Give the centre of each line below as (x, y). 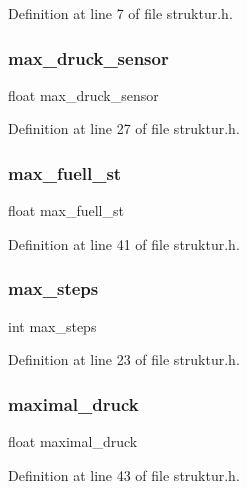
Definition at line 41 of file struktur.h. (124, 243)
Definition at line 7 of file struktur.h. (120, 13)
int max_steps (52, 325)
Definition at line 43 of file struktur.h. (124, 474)
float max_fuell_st (66, 210)
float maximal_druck (73, 441)
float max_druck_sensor (83, 94)
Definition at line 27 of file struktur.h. (124, 128)
